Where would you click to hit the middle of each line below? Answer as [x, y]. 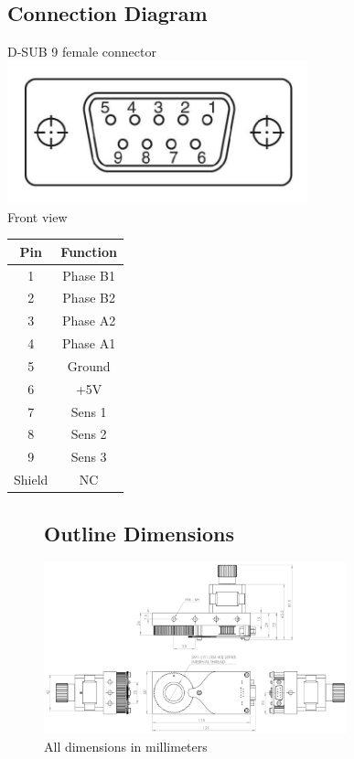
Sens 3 [89, 457]
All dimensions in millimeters [126, 746]
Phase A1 [89, 343]
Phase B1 [89, 275]
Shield [31, 480]
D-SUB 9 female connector [82, 52]
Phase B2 [89, 298]
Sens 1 [89, 411]
